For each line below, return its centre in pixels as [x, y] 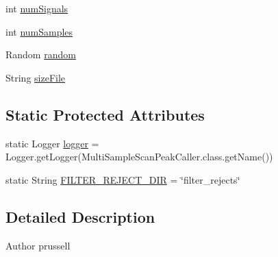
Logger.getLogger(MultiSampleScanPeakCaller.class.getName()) [139, 157]
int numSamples [39, 31]
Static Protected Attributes [105, 114]
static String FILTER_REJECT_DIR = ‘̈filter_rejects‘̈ [123, 179]
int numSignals [37, 8]
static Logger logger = [52, 143]
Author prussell [38, 245]
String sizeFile [36, 77]
